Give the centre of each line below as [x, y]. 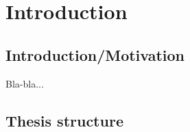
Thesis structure [64, 120]
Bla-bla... [25, 83]
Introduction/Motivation [95, 54]
